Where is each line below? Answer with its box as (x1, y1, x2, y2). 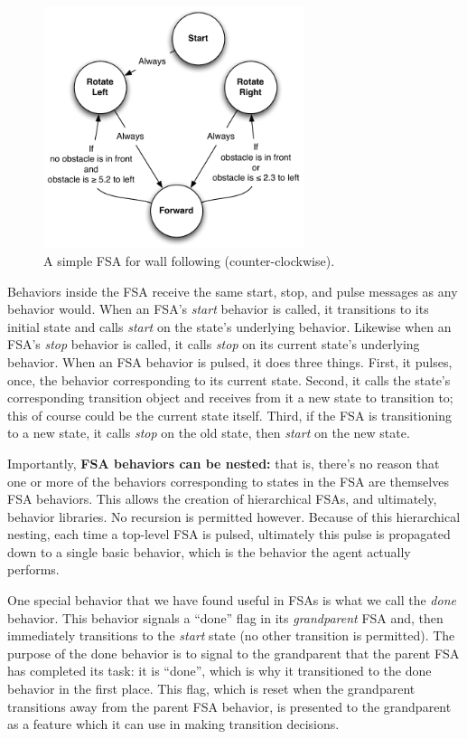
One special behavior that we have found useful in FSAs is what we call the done (7, 591, 456, 610)
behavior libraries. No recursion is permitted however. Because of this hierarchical (7, 507, 461, 526)
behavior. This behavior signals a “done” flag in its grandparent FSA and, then (7, 608, 444, 627)
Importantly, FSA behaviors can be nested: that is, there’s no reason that (7, 453, 440, 472)
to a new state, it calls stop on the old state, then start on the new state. (7, 423, 410, 442)
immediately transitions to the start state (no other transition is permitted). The (7, 626, 455, 645)
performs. (7, 560, 60, 579)
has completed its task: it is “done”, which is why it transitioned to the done (7, 661, 432, 680)
